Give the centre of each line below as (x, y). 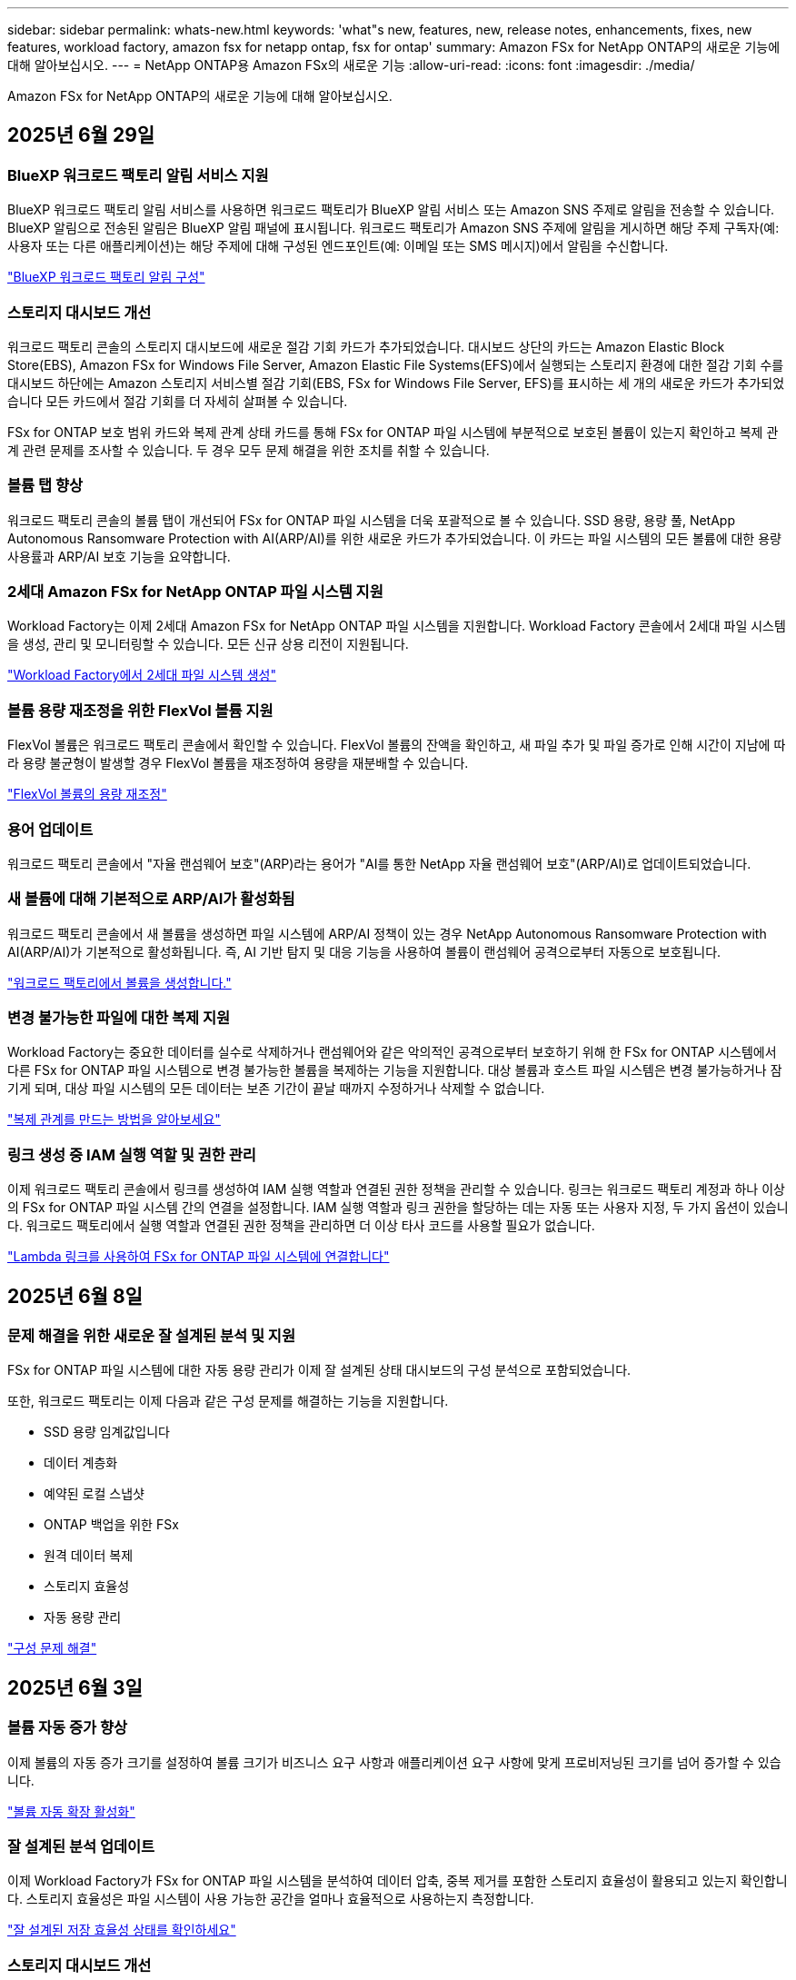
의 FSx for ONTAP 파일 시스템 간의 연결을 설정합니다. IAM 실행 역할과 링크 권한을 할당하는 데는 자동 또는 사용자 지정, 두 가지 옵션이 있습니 (398, 1208)
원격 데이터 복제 (89, 1556)
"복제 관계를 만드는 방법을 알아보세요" (114, 1119)
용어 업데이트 (50, 829)
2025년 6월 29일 (81, 135)
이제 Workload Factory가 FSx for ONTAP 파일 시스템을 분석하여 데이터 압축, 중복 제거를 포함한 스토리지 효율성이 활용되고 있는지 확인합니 (398, 1881)
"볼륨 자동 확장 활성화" (71, 1811)
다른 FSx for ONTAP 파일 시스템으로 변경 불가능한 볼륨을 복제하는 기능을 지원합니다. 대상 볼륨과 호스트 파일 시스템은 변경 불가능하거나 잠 (395, 1070)
